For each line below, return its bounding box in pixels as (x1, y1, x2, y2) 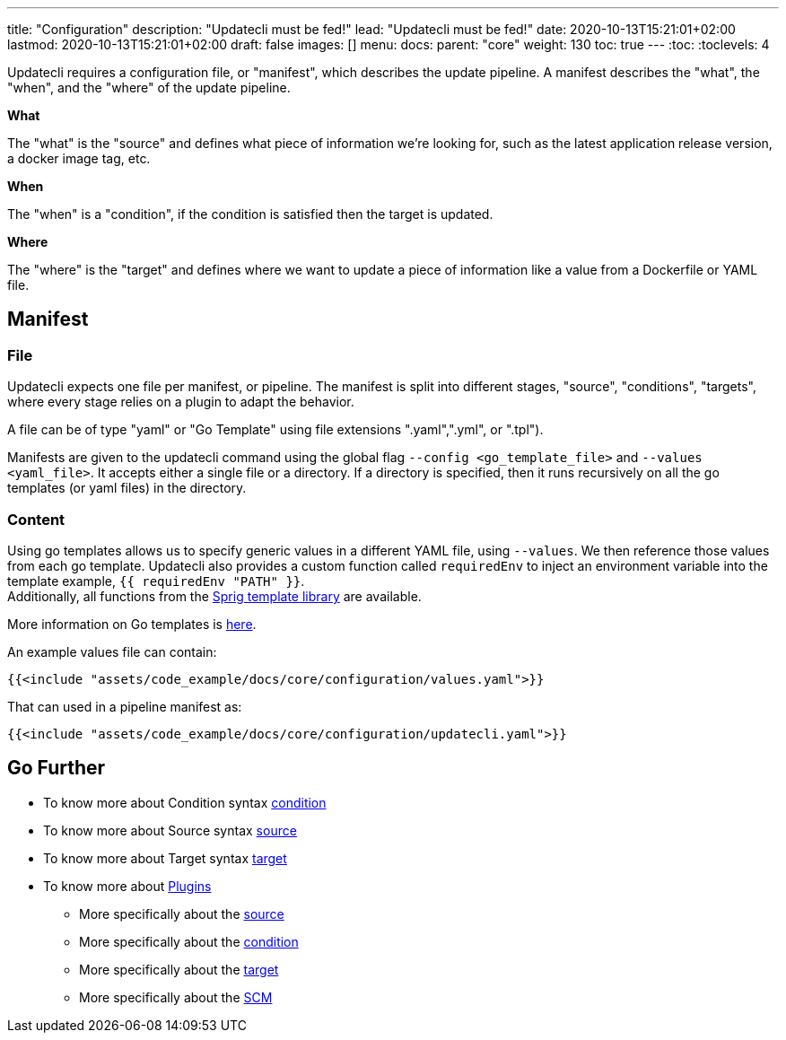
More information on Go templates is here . (7, 616, 257, 632)
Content (7, 510, 65, 529)
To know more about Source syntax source (43, 822, 297, 838)
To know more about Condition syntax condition (43, 794, 327, 810)
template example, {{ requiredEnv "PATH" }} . (7, 572, 305, 589)
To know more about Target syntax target (43, 850, 287, 866)
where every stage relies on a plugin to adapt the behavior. (7, 394, 354, 410)
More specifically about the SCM (79, 989, 273, 1005)
